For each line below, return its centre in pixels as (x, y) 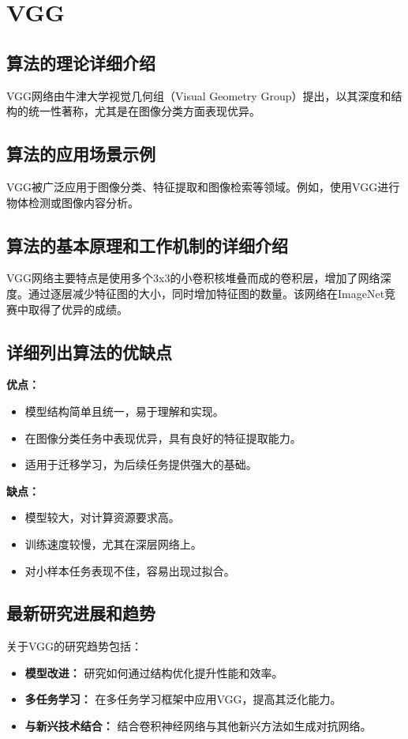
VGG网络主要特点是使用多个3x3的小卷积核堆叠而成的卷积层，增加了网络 (193, 278)
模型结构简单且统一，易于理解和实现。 (124, 411)
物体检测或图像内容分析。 (73, 202)
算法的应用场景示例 (81, 154)
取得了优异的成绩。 (78, 309)
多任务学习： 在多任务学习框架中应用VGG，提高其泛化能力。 (183, 699)
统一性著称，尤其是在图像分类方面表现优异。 (144, 111)
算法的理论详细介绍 (81, 62)
